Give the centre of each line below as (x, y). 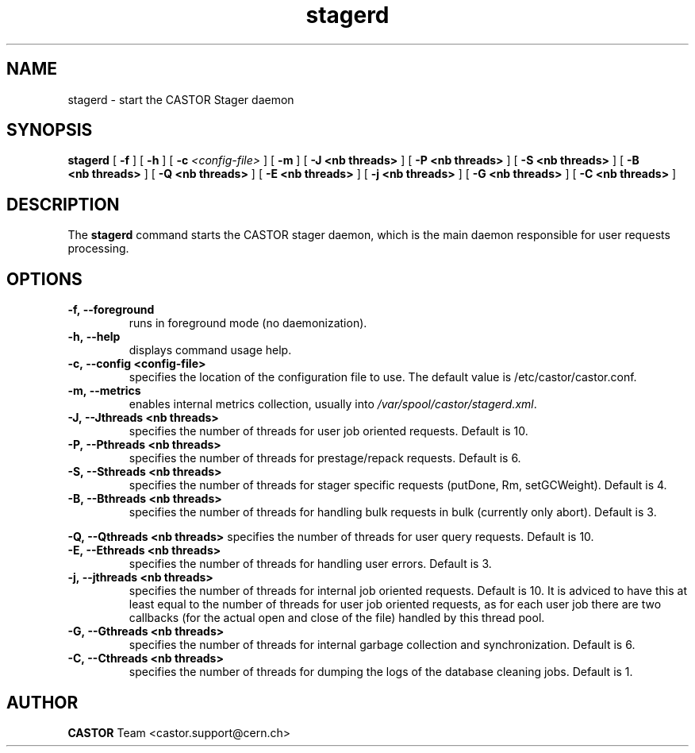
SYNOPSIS (50, 130)
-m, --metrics (104, 391)
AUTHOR (42, 702)
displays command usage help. (210, 350)
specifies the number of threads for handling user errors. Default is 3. (310, 564)
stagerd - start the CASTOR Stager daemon (181, 99)
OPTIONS (44, 279)
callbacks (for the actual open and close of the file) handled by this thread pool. (337, 618)
